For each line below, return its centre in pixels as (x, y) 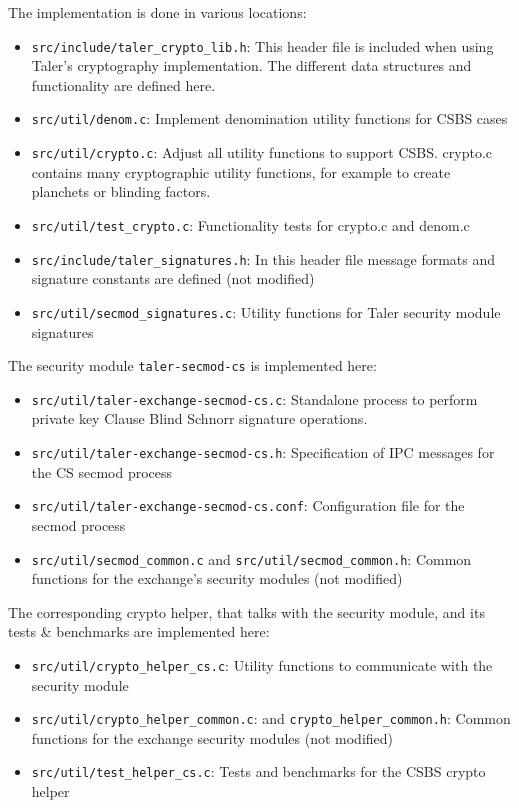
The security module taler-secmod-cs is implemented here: (192, 365)
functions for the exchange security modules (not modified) (212, 737)
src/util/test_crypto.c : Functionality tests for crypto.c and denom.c (250, 224)
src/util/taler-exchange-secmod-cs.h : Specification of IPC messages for (263, 452)
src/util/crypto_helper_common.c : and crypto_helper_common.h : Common (271, 718)
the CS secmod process (102, 471)
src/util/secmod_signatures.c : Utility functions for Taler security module (266, 311)
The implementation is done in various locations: (157, 12)
